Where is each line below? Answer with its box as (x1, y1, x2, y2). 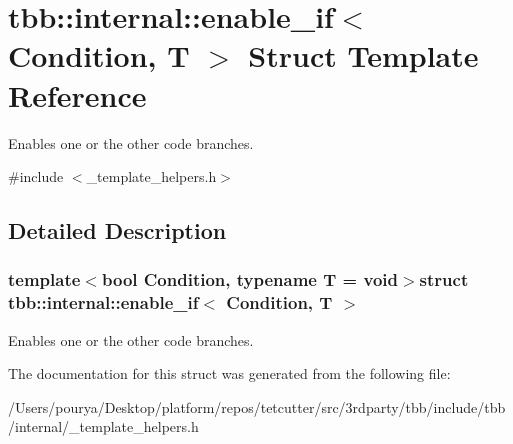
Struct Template (248, 35, 479, 76)
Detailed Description (8, 215, 227, 246)
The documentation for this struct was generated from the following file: (8, 363, 451, 384)
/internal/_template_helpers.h (8, 416, 199, 437)
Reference (8, 74, 147, 115)
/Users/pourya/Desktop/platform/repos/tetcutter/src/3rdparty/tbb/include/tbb (8, 396, 506, 417)
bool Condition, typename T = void (101, 267, 398, 292)
